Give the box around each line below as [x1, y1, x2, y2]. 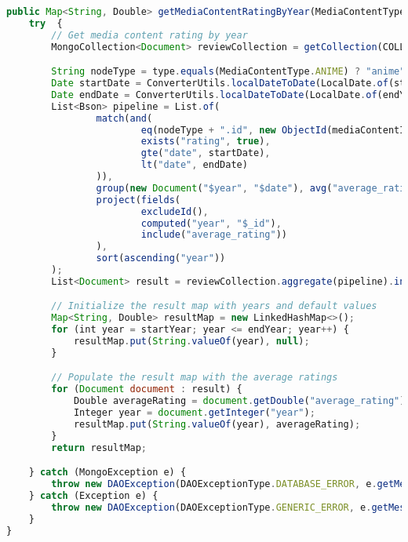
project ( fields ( [96, 194, 180, 206]
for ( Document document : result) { [51, 384, 242, 395]
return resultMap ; [51, 442, 147, 453]
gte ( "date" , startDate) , [140, 147, 271, 159]
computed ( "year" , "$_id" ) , [140, 217, 282, 229]
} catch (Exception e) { [28, 490, 158, 501]
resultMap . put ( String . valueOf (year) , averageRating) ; [73, 418, 361, 430]
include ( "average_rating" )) [140, 229, 287, 241]
